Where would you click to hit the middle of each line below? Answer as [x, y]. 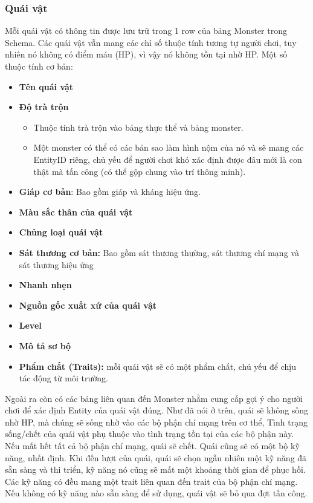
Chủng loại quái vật [61, 232]
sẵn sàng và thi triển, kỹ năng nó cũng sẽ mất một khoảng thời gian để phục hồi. [155, 469]
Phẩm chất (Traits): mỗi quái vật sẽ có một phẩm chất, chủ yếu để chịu [157, 366]
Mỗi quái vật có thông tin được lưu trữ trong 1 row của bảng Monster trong [146, 31]
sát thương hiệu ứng [56, 264]
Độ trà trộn [44, 107]
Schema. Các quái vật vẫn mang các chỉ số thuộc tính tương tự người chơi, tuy [151, 42]
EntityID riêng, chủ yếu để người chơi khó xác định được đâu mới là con [168, 159]
